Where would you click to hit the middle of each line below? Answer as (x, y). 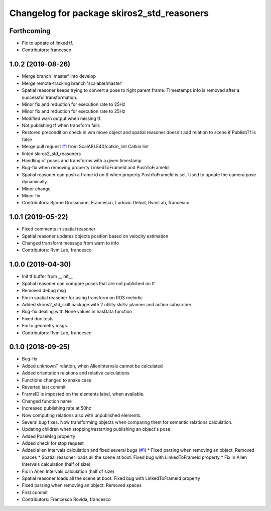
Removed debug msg (44, 291)
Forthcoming (30, 31)
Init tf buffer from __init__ (47, 277)
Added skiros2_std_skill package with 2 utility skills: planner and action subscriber (107, 304)
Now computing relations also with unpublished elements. (82, 415)
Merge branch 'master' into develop (59, 76)
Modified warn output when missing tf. (62, 118)
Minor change (36, 189)
